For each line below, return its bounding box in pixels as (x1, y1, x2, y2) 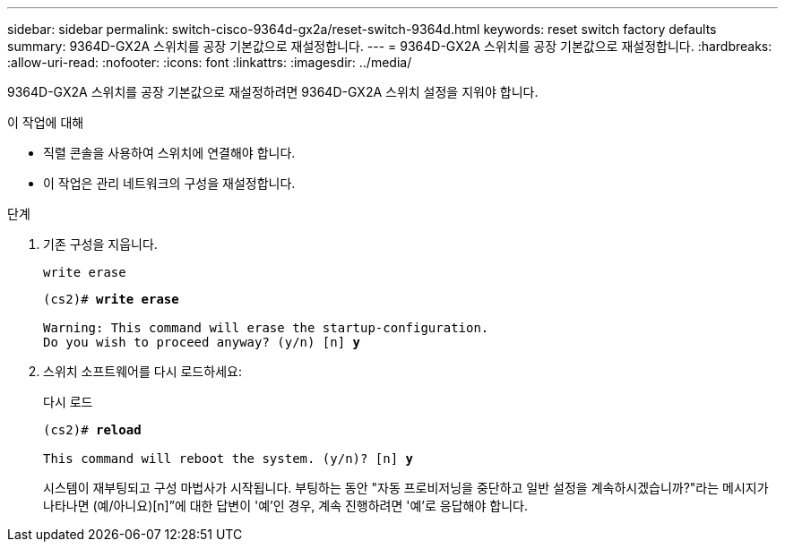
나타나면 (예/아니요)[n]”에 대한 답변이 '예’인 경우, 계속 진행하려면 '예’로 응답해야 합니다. (43, 498, 528, 513)
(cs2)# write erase (43, 292, 179, 306)
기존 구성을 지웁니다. (43, 236, 158, 252)
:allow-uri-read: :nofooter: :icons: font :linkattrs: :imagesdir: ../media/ (7, 55, 412, 70)
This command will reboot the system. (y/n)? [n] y (43, 451, 414, 466)
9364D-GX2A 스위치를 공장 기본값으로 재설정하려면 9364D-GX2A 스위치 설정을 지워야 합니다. (7, 84, 539, 99)
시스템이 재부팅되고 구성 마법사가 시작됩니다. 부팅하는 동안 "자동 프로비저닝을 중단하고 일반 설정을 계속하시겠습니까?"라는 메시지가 (43, 480, 769, 495)
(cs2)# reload (43, 423, 142, 437)
